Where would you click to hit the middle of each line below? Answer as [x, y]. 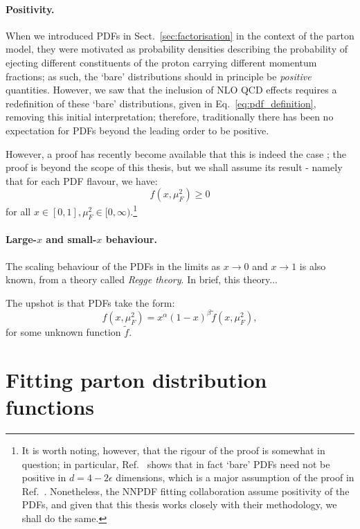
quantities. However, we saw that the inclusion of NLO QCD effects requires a [171, 90]
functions [50, 407]
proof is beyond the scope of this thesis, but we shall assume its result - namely [174, 167]
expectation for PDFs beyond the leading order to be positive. [137, 130]
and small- [71, 239]
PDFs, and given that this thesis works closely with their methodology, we [179, 504]
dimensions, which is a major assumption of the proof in [235, 477]
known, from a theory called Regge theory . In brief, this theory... [142, 279]
